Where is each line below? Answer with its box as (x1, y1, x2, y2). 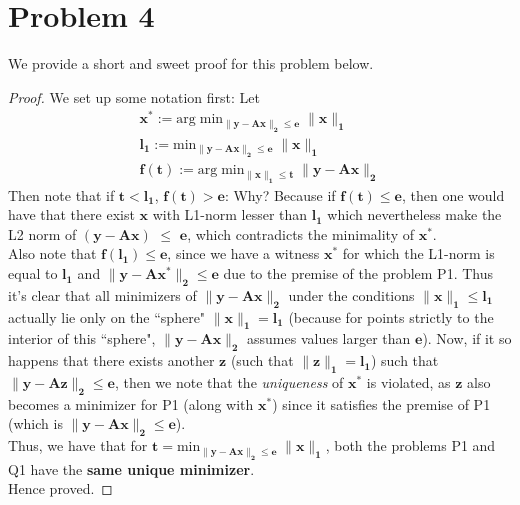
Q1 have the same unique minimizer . (8, 458, 255, 479)
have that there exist (8, 204, 135, 225)
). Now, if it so (422, 328, 512, 349)
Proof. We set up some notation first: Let (8, 86, 260, 107)
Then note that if (8, 184, 115, 205)
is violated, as (366, 372, 451, 393)
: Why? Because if (224, 184, 336, 205)
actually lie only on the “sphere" (8, 306, 206, 327)
